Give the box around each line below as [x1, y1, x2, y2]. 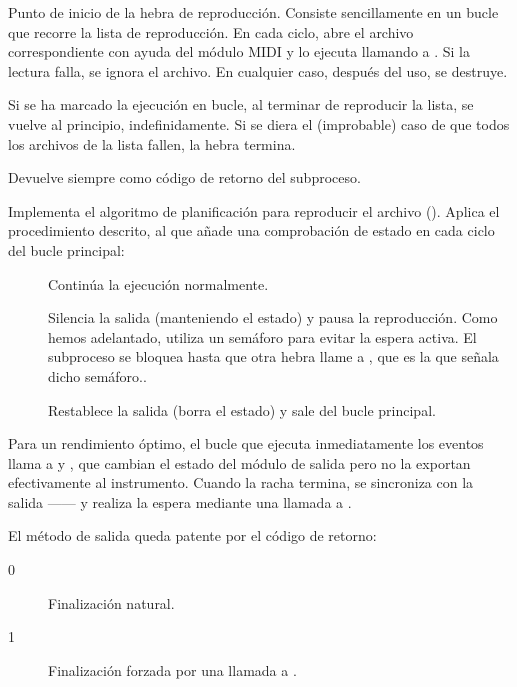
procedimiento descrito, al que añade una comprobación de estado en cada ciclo [8, 220, 495, 241]
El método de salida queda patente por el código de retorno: [8, 525, 377, 546]
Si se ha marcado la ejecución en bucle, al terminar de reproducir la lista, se [8, 94, 474, 115]
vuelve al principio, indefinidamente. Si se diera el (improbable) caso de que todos [8, 113, 510, 134]
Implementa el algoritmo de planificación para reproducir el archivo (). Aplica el [8, 200, 500, 221]
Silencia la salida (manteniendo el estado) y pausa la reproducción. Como [48, 307, 498, 328]
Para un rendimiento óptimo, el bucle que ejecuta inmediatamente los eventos [8, 433, 484, 454]
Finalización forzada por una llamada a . [48, 659, 297, 680]
